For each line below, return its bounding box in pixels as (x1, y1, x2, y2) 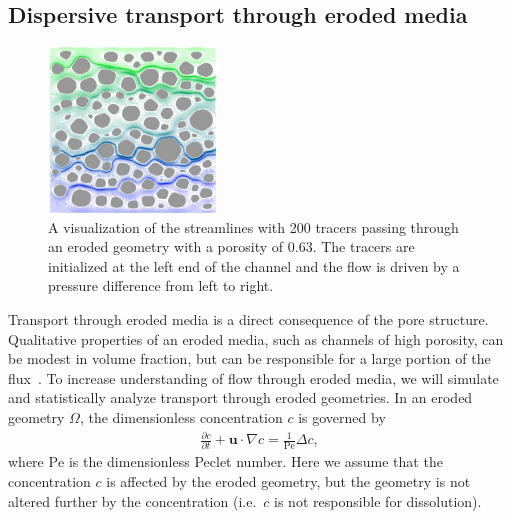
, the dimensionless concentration (79, 406, 283, 427)
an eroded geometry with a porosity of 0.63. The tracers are (48, 236, 415, 257)
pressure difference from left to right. (48, 275, 274, 296)
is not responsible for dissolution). (274, 490, 482, 511)
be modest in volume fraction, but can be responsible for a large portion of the (8, 348, 491, 369)
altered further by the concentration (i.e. (8, 490, 257, 511)
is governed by (298, 406, 386, 427)
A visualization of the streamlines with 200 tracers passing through (48, 216, 459, 237)
